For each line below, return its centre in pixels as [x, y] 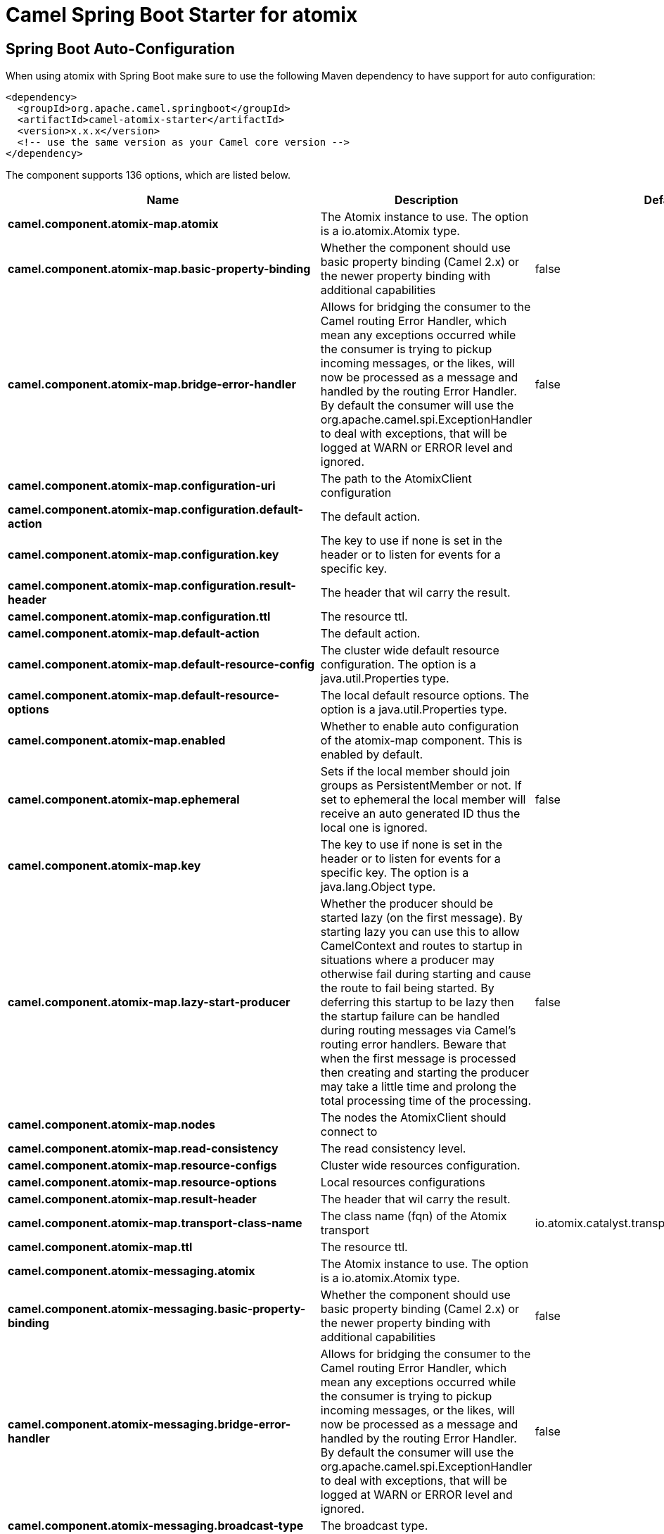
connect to [349, 1132]
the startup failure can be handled [410, 1016]
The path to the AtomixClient [396, 479]
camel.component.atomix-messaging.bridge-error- [149, 1425]
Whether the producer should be [407, 904]
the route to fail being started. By [407, 988]
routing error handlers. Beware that [413, 1045]
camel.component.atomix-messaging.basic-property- [157, 1309]
